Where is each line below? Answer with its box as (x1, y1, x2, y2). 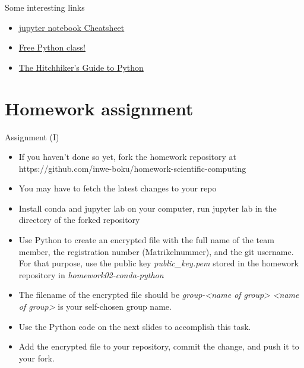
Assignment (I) (5, 130, 59, 143)
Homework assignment (5, 96, 194, 120)
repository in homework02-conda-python (18, 268, 164, 281)
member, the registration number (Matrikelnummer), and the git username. (18, 245, 294, 257)
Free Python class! (18, 41, 85, 54)
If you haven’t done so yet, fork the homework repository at (18, 150, 237, 163)
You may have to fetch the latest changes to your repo (18, 182, 217, 194)
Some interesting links (5, 1, 85, 13)
